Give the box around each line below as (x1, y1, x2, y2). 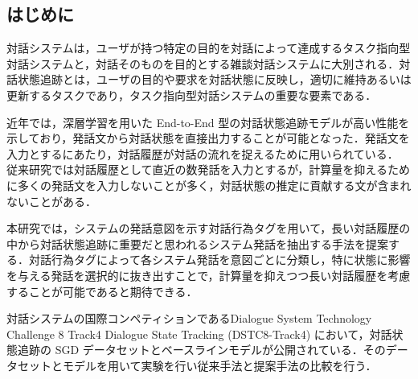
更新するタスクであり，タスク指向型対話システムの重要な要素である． (6, 86, 377, 103)
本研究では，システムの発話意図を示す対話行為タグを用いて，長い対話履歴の (6, 220, 411, 237)
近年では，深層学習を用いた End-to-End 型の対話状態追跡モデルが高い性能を (6, 113, 410, 130)
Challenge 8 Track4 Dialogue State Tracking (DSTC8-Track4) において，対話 (6, 325, 392, 342)
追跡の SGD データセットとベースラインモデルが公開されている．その (17, 341, 386, 358)
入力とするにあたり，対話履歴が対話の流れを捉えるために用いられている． (6, 145, 399, 162)
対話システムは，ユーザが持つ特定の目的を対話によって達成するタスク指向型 (6, 39, 411, 56)
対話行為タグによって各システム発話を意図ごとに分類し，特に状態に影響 (28, 251, 411, 268)
